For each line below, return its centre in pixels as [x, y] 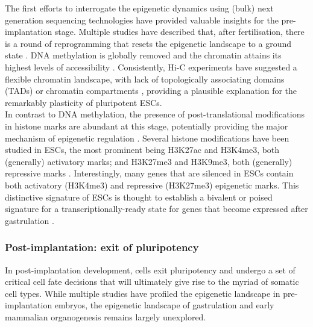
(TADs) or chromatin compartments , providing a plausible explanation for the [151, 91]
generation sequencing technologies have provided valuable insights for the [142, 20]
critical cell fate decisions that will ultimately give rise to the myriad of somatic [152, 282]
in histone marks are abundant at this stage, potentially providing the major [147, 126]
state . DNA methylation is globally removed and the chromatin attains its [143, 55]
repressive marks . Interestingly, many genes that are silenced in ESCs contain [149, 173]
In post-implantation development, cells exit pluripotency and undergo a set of [150, 269]
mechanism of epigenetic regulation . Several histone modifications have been [147, 138]
